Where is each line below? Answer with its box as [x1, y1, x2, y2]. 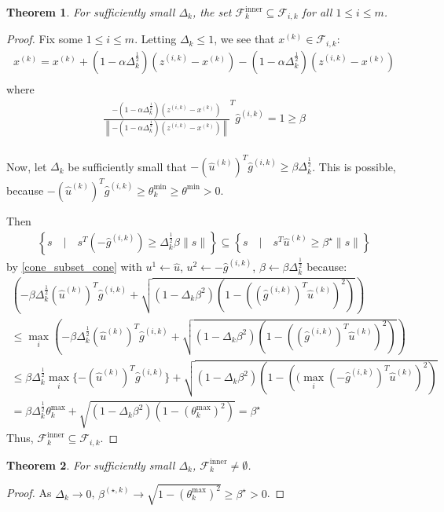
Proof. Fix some [6, 31, 83, 47]
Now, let [6, 158, 47, 174]
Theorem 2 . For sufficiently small [6, 456, 175, 473]
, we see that [214, 31, 275, 47]
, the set [192, 4, 232, 20]
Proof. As [6, 485, 52, 501]
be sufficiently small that [68, 158, 187, 174]
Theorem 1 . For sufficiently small [6, 4, 175, 20]
